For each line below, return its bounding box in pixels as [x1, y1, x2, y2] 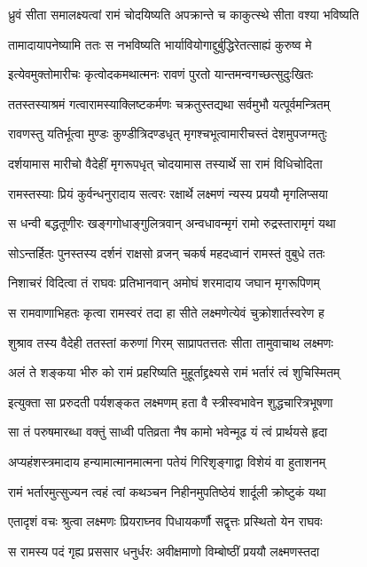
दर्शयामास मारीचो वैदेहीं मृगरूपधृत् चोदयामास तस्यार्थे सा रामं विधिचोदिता [8, 154, 323, 172]
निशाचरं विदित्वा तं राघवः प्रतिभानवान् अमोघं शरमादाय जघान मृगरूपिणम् [8, 273, 320, 292]
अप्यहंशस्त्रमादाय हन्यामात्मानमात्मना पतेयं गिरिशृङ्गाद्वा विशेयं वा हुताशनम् [8, 452, 326, 470]
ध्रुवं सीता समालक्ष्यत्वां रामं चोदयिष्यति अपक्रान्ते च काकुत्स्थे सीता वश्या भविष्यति [8, 5, 359, 23]
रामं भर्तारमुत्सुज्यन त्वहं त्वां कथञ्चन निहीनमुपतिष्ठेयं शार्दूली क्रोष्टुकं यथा [8, 482, 326, 500]
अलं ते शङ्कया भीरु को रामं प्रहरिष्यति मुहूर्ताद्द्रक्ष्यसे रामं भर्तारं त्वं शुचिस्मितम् [8, 363, 340, 382]
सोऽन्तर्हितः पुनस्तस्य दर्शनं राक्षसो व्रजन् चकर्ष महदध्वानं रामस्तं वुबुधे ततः [8, 243, 325, 262]
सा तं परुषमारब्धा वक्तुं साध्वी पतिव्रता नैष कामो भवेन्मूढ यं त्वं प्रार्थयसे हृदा [8, 422, 328, 441]
